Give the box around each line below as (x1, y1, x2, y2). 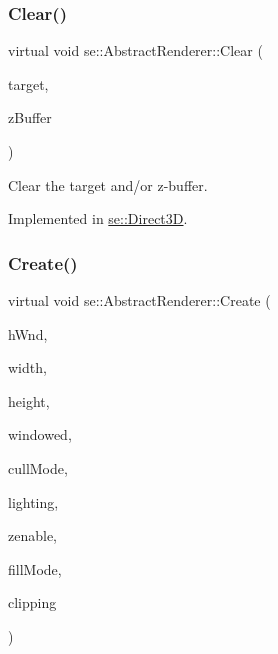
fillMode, (8, 558, 62, 579)
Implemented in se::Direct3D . (8, 208, 188, 229)
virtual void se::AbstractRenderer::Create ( (8, 290, 271, 310)
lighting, (8, 491, 59, 512)
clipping (8, 592, 57, 613)
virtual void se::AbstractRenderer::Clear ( (8, 40, 263, 61)
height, (8, 390, 50, 411)
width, (8, 357, 47, 378)
